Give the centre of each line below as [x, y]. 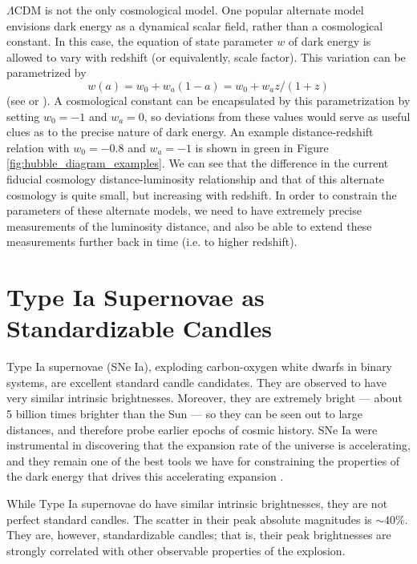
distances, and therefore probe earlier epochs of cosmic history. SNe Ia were [192, 429]
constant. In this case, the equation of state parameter [140, 41]
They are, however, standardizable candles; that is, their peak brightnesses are [199, 535]
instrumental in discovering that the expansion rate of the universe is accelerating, [208, 445]
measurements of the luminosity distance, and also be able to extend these [189, 226]
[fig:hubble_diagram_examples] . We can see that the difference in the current [198, 163]
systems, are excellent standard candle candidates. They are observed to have [196, 382]
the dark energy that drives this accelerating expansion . [145, 476]
